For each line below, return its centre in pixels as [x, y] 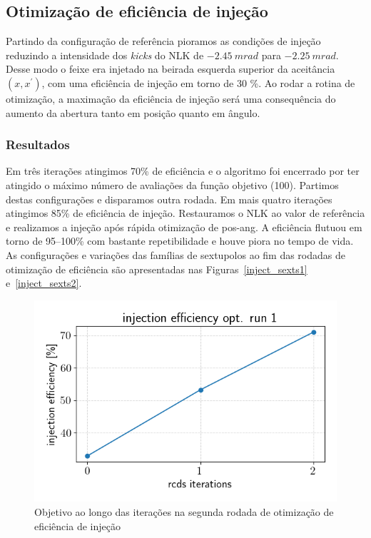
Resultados [38, 144]
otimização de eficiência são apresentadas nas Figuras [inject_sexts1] [157, 269]
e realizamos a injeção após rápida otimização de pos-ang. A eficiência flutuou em [184, 227]
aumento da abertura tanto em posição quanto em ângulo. [133, 112]
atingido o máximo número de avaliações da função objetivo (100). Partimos [172, 184]
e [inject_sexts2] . [44, 283]
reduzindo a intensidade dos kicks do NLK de [105, 55]
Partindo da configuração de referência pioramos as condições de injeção [163, 41]
